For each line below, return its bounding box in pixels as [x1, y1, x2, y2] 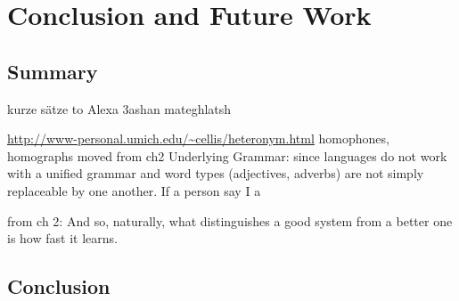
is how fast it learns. [7, 229, 118, 248]
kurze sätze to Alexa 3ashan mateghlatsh [7, 99, 232, 118]
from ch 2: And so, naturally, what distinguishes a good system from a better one [7, 211, 453, 230]
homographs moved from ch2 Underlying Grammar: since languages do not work [7, 146, 447, 165]
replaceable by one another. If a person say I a [7, 181, 261, 199]
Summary [7, 57, 98, 85]
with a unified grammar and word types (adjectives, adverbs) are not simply [7, 164, 424, 183]
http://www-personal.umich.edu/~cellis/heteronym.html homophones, [7, 129, 389, 148]
